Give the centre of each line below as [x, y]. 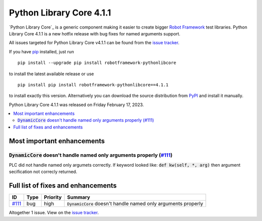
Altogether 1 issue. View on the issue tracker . [54, 213]
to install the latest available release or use [51, 74]
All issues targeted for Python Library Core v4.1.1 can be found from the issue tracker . [94, 43]
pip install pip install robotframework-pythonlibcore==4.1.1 [93, 85]
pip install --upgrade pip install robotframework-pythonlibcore [97, 63]
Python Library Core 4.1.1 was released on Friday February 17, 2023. [76, 105]
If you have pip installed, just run [41, 51]
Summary [79, 197]
